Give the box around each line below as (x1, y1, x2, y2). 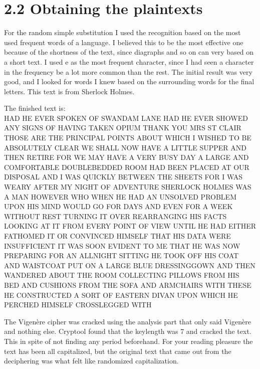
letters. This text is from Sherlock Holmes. (4, 86, 135, 96)
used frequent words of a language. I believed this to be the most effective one (4, 37, 243, 47)
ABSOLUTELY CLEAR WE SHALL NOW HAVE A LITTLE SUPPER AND (4, 142, 246, 152)
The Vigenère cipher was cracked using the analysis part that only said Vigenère (4, 316, 251, 326)
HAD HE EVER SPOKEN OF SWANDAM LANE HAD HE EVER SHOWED (4, 112, 248, 123)
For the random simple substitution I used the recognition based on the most (4, 27, 241, 38)
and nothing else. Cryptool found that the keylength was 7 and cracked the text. (4, 326, 251, 336)
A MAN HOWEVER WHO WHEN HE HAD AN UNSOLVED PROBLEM (4, 191, 236, 202)
